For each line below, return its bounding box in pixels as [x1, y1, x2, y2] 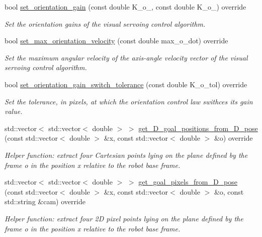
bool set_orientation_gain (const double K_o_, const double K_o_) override [5, 2, 246, 12]
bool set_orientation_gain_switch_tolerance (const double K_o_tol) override [5, 79, 247, 89]
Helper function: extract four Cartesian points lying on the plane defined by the [5, 149, 248, 160]
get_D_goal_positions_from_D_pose [138, 123, 258, 133]
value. [5, 106, 23, 116]
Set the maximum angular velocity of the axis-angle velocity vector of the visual [5, 52, 248, 63]
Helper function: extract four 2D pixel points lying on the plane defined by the [5, 213, 243, 223]
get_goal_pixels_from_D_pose [138, 176, 238, 187]
